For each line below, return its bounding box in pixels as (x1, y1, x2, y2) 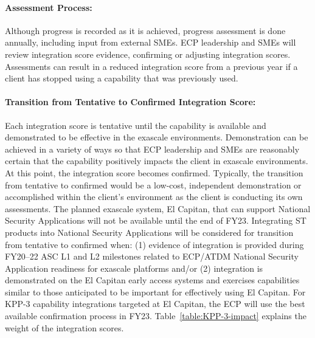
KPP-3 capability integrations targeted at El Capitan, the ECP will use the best (5, 297, 305, 310)
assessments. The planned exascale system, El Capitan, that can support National (5, 202, 311, 215)
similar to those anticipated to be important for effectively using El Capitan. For (5, 285, 306, 298)
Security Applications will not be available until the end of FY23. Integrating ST (5, 214, 306, 227)
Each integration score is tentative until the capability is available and (5, 119, 266, 131)
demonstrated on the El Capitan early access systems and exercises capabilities (5, 274, 300, 286)
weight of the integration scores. (5, 321, 124, 334)
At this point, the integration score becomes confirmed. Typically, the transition (5, 166, 303, 179)
